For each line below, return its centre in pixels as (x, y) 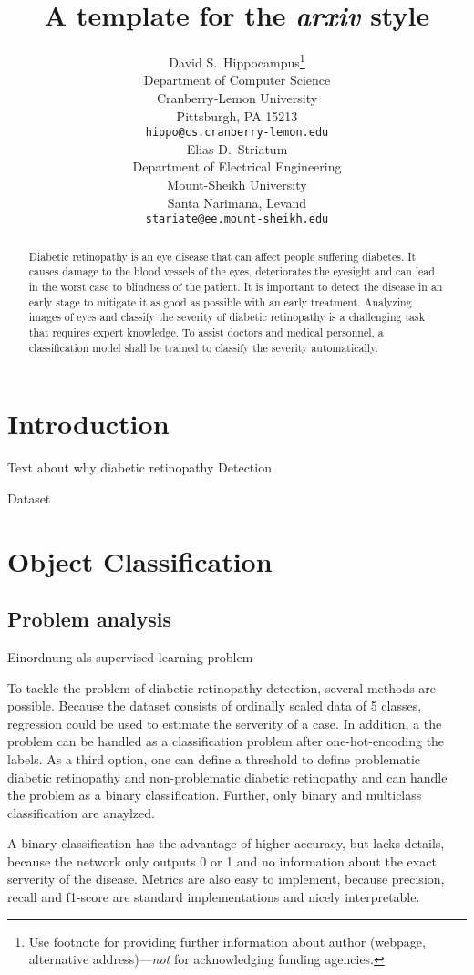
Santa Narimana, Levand (237, 202)
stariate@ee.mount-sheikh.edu (237, 219)
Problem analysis (89, 619)
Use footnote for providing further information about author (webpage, (227, 941)
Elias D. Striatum (237, 148)
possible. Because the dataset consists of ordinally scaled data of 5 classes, (215, 705)
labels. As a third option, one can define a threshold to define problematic (214, 758)
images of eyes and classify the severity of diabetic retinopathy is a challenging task (227, 317)
